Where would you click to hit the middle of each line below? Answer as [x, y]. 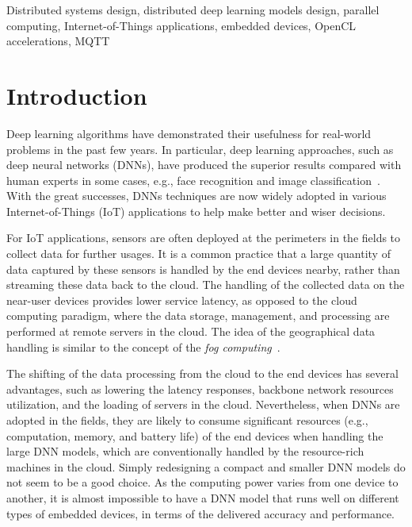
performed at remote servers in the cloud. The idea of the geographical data [191, 331]
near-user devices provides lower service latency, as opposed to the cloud [182, 300]
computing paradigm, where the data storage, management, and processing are [198, 315]
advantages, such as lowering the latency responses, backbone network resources [200, 389]
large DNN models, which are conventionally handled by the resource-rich [185, 451]
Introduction [77, 95]
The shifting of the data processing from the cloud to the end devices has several [202, 373]
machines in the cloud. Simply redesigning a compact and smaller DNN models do [206, 466]
